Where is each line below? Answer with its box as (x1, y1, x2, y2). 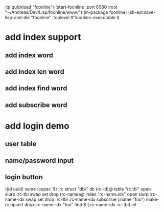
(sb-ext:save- (128, 9, 156, 15)
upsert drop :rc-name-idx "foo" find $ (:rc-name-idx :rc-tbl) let (10, 201, 137, 207)
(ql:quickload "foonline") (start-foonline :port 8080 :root (5, 4, 117, 10)
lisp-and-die (5, 15, 30, 20)
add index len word (5, 67, 65, 76)
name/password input (5, 156, 74, 165)
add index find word (5, 84, 68, 92)
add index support (5, 32, 81, 43)
